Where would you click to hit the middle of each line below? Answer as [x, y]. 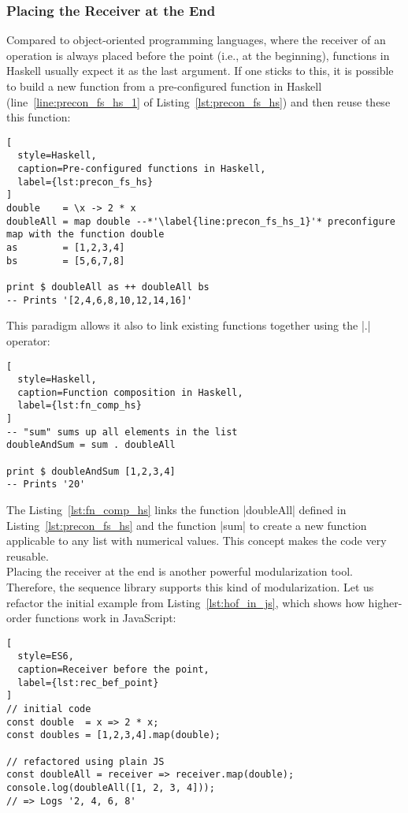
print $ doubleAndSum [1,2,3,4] [91, 471]
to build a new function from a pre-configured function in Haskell [164, 86]
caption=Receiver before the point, [113, 670]
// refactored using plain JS [85, 761]
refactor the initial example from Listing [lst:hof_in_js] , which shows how [185, 602]
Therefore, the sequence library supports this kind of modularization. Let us [190, 587]
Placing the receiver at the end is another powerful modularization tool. [180, 571]
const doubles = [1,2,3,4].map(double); [114, 735]
